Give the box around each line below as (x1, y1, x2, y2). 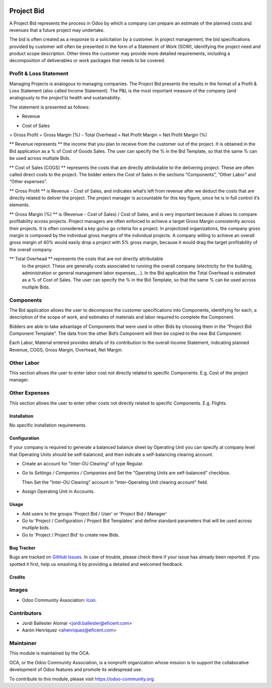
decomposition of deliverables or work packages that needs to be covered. (9, 58, 166, 64)
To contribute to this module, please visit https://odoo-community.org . (9, 676, 156, 682)
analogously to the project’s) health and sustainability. (9, 95, 121, 101)
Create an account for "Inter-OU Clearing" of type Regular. (22, 461, 144, 467)
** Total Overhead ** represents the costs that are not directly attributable (9, 256, 163, 262)
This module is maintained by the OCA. (9, 650, 90, 656)
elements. (9, 202, 30, 208)
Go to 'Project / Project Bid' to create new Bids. (22, 532, 120, 538)
